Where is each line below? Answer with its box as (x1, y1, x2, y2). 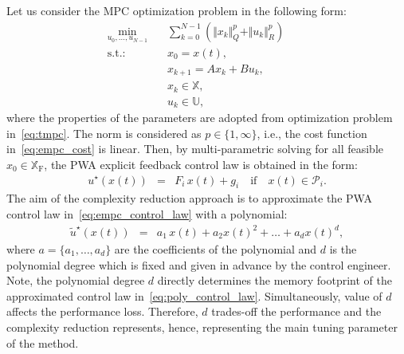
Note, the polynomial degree (6, 272, 145, 289)
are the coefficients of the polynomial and (114, 241, 317, 258)
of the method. (6, 334, 79, 351)
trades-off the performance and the (211, 303, 382, 320)
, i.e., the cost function (257, 124, 367, 141)
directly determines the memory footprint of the (157, 272, 392, 289)
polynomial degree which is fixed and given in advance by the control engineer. (6, 256, 391, 273)
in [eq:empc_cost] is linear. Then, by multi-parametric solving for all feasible (6, 140, 383, 157)
